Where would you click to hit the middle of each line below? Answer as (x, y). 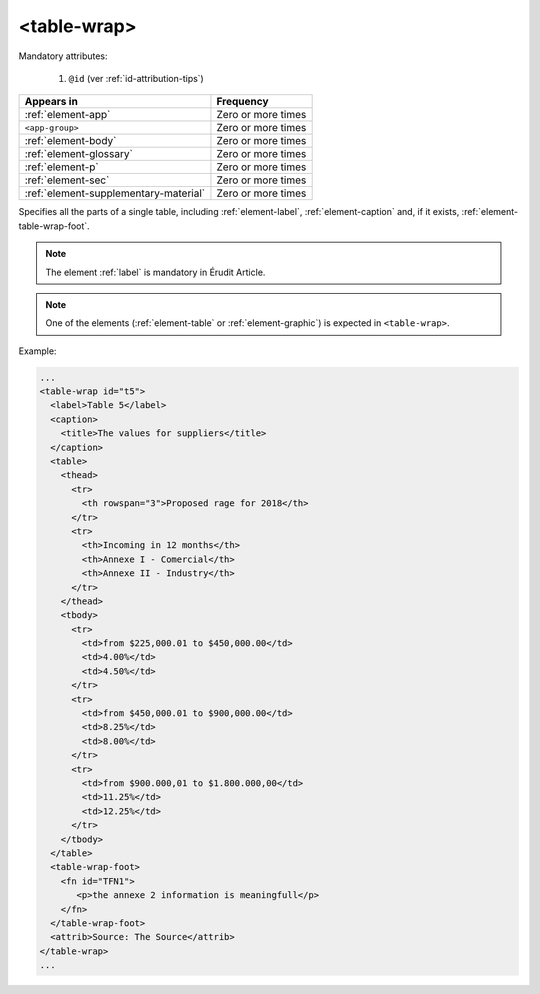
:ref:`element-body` (70, 141)
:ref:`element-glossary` (79, 154)
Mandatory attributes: (63, 56)
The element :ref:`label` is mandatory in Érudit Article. (155, 272)
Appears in (51, 102)
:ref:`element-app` (67, 115)
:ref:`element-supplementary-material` (115, 193)
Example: (37, 351)
